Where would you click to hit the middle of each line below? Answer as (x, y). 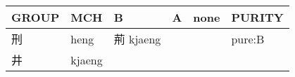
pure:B (248, 38)
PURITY (257, 17)
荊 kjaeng (137, 39)
